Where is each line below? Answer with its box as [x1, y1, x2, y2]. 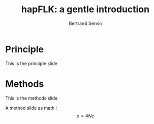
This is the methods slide [5, 95, 58, 101]
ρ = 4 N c [76, 113, 95, 119]
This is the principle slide [5, 60, 57, 67]
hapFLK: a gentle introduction [21, 4, 150, 15]
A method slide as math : [5, 105, 57, 111]
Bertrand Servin [69, 20, 102, 26]
